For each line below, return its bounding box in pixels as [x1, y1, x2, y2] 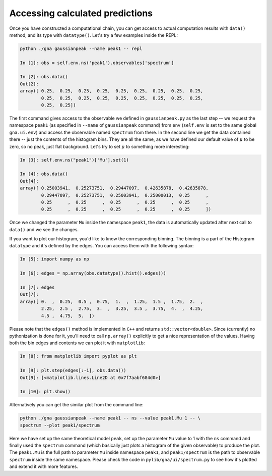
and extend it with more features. [9, 463, 78, 469]
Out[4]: [20, 178, 39, 184]
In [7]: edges [20, 285, 55, 290]
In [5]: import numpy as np [20, 256, 89, 262]
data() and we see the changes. [9, 226, 79, 232]
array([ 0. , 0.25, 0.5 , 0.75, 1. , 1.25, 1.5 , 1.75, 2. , [20, 298, 203, 304]
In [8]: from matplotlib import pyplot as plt [20, 353, 137, 359]
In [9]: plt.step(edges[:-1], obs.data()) [20, 367, 126, 374]
